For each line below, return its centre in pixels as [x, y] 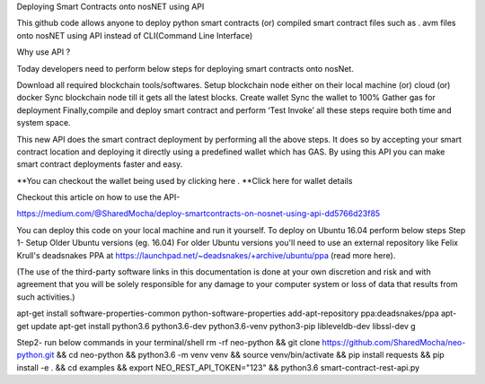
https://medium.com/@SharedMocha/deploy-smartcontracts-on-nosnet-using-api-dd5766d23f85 [198, 214]
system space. [44, 123]
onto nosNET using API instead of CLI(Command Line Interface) [135, 35]
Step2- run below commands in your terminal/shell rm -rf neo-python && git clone [168, 342]
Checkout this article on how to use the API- [98, 197]
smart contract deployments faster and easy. [100, 164]
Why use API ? [44, 52]
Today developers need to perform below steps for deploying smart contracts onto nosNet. [185, 68]
